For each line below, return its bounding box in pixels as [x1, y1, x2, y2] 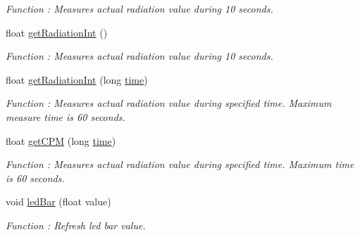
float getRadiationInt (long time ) [6, 72, 148, 87]
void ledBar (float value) [6, 194, 111, 209]
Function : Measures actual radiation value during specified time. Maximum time [6, 157, 354, 172]
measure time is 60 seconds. [6, 109, 125, 124]
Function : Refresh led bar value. [6, 217, 146, 232]
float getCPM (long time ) [6, 133, 116, 148]
